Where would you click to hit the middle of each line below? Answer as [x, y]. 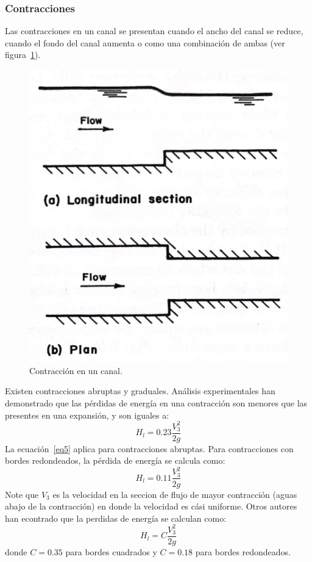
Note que [22, 494]
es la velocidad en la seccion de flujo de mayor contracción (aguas [175, 494]
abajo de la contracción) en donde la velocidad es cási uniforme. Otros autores [151, 506]
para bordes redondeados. [243, 551]
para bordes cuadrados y [111, 551]
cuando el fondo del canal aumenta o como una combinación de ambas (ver [145, 42]
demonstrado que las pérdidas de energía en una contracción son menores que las [156, 403]
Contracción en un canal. [76, 370]
